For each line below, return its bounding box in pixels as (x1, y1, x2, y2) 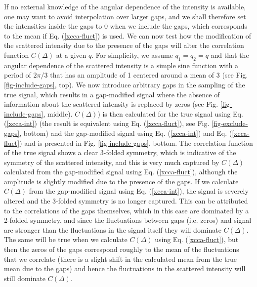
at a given (56, 49, 86, 60)
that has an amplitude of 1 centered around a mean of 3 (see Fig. (50, 70, 248, 80)
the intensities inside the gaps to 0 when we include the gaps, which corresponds (4, 21, 248, 31)
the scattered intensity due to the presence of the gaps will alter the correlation (4, 40, 244, 50)
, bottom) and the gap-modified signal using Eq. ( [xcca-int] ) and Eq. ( (19, 127, 232, 138)
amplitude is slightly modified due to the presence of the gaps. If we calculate (4, 176, 239, 186)
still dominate (4, 273, 46, 283)
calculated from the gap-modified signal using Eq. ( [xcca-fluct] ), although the (4, 166, 238, 177)
